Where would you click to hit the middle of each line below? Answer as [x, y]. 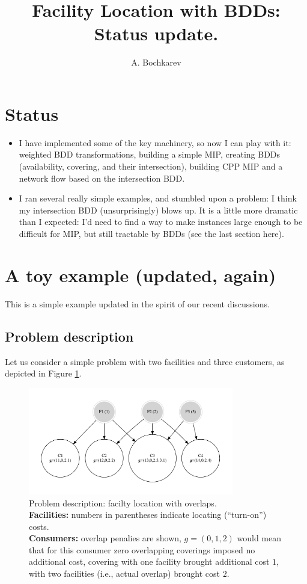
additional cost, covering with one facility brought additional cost [149, 561]
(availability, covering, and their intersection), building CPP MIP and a [151, 166]
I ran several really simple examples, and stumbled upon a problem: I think [158, 198]
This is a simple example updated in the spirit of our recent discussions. [137, 303]
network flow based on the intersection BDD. [102, 178]
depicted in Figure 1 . [43, 373]
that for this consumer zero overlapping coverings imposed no [142, 549]
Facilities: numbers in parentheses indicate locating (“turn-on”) [148, 515]
